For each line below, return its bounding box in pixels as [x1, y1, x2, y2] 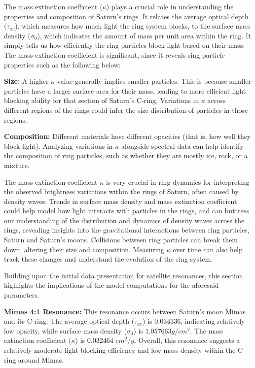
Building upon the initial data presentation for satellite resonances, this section [4, 270, 243, 280]
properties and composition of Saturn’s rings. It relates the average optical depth [4, 11, 249, 21]
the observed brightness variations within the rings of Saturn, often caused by [4, 186, 239, 197]
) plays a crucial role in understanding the [106, 1, 234, 11]
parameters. [4, 290, 39, 300]
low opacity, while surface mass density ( [4, 325, 127, 335]
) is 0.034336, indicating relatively [143, 316, 245, 326]
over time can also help [173, 244, 243, 254]
